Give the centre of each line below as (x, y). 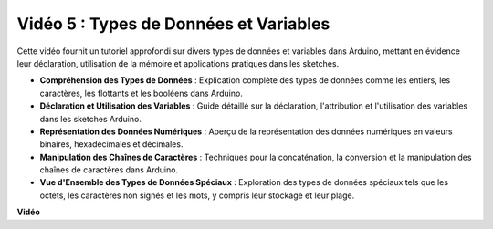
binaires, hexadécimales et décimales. (111, 144)
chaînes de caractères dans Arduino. (109, 170)
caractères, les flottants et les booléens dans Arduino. (142, 93)
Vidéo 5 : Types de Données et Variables (173, 24)
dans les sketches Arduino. (90, 119)
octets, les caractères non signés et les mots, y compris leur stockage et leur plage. (197, 195)
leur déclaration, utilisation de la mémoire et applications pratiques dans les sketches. (178, 63)
